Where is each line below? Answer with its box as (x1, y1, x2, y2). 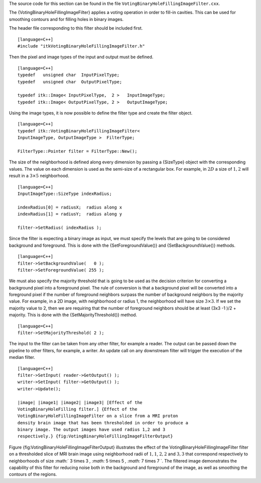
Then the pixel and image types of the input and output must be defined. (9, 54, 154, 60)
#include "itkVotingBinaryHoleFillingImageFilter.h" (17, 43, 145, 48)
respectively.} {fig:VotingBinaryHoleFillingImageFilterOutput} (17, 434, 174, 439)
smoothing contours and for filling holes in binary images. (9, 16, 124, 22)
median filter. (9, 354, 35, 360)
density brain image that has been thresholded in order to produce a (17, 420, 188, 425)
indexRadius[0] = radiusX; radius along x (17, 204, 122, 210)
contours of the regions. (9, 471, 58, 477)
